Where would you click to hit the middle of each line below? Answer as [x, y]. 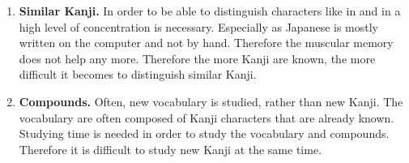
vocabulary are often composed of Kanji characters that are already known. [207, 117]
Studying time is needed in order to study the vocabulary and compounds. [204, 133]
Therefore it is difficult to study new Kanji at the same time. [170, 149]
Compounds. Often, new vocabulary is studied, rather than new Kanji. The [211, 101]
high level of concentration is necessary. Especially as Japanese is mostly [199, 26]
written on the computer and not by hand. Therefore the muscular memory [206, 43]
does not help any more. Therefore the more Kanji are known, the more [197, 58]
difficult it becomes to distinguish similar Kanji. [138, 74]
